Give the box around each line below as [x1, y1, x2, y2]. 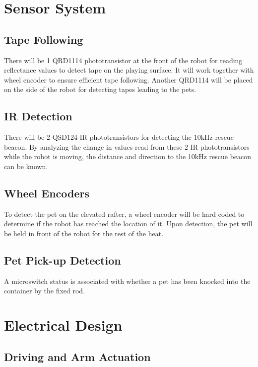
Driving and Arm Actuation [4, 349, 151, 364]
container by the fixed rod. [4, 285, 85, 296]
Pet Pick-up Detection [4, 252, 121, 268]
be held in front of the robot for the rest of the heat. [4, 228, 164, 238]
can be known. [4, 161, 48, 171]
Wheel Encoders [4, 185, 90, 200]
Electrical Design [4, 315, 123, 335]
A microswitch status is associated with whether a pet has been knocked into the [4, 275, 251, 286]
